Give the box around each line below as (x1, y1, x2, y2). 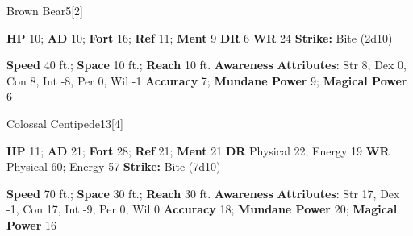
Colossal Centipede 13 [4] (6, 114, 123, 131)
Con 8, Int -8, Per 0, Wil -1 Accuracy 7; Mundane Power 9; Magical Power (6, 72, 407, 89)
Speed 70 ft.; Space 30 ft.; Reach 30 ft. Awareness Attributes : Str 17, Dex (6, 184, 400, 201)
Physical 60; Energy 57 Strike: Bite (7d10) (6, 158, 221, 175)
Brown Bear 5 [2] (6, 2, 83, 19)
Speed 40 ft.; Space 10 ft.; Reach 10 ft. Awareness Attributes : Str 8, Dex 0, (6, 56, 407, 73)
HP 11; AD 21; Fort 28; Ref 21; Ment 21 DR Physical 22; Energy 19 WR (6, 142, 390, 159)
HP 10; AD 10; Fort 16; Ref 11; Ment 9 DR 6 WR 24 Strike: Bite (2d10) (6, 29, 393, 46)
